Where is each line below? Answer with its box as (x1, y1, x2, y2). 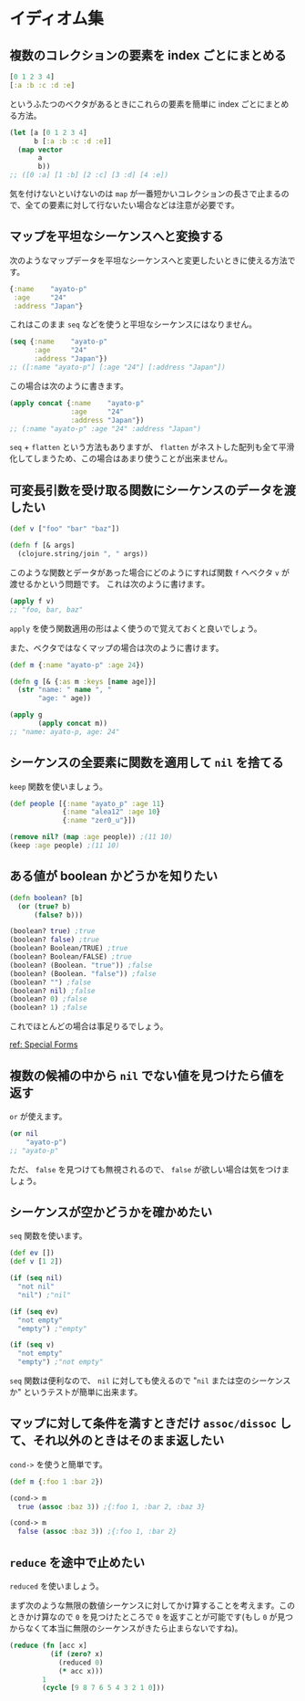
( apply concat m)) (37, 719, 107, 728)
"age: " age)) (37, 694, 92, 703)
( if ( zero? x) (49, 1649, 104, 1658)
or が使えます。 (9, 1110, 67, 1121)
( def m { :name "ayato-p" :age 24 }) (9, 660, 145, 669)
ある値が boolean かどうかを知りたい (9, 868, 219, 884)
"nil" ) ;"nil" (17, 1290, 71, 1299)
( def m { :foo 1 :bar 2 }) (9, 1476, 104, 1486)
